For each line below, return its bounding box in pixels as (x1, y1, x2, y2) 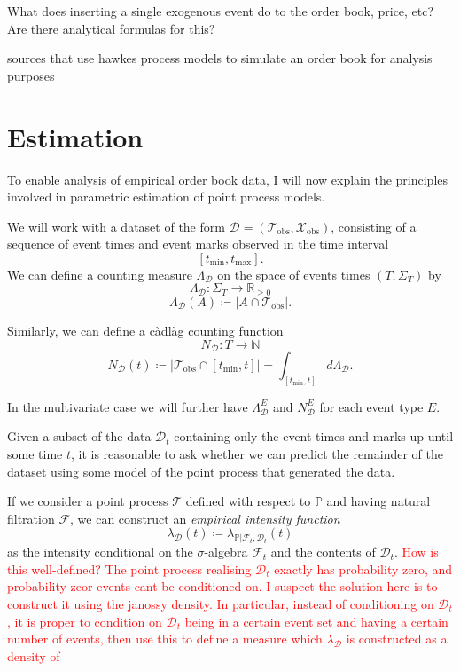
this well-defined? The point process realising (7, 559, 252, 578)
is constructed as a (346, 629, 448, 648)
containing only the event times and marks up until (174, 427, 454, 446)
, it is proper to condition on (7, 612, 162, 630)
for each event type (319, 397, 424, 415)
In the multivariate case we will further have (7, 397, 248, 415)
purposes (7, 66, 55, 84)
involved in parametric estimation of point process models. (7, 187, 325, 206)
